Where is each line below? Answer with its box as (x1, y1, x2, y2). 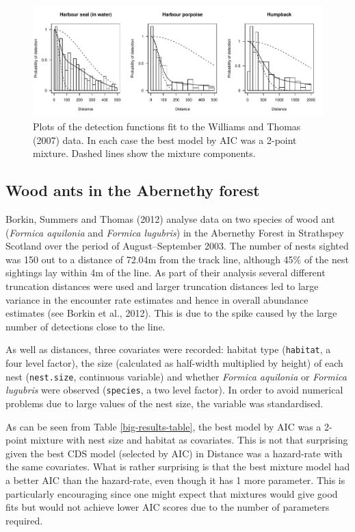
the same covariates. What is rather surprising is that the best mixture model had (5, 459, 350, 474)
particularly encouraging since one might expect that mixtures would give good (5, 486, 338, 500)
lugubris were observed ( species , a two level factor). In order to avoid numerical (5, 383, 343, 397)
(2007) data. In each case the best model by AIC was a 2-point (33, 132, 297, 147)
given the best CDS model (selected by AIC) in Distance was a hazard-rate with (5, 446, 343, 460)
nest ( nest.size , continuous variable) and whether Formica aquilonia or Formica (5, 369, 347, 383)
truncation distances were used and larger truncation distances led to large (5, 279, 319, 293)
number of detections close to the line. (5, 319, 166, 333)
